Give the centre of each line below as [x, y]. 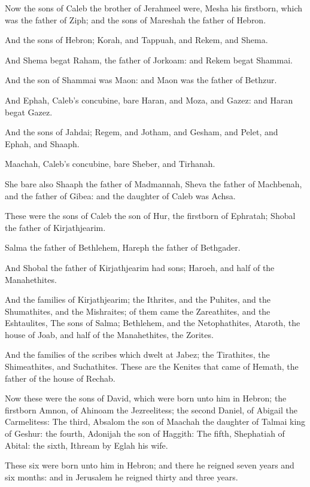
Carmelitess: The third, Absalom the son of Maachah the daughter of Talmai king [155, 421]
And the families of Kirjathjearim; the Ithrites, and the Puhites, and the [138, 299]
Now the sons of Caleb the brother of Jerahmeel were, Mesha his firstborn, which [154, 8]
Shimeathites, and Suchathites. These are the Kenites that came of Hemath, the [152, 366]
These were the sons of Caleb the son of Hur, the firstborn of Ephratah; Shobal [150, 216]
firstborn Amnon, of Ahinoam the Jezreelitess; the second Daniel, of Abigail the [151, 410]
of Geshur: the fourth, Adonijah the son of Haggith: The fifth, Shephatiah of [145, 433]
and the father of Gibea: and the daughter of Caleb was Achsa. [120, 195]
